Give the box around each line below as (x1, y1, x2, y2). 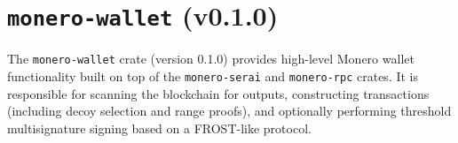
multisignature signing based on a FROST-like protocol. (7, 118, 312, 137)
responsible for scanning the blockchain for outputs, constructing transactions (7, 84, 430, 102)
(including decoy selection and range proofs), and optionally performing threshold (7, 102, 452, 120)
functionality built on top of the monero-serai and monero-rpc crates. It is (7, 66, 419, 85)
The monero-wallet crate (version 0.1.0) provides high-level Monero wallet (7, 49, 415, 68)
